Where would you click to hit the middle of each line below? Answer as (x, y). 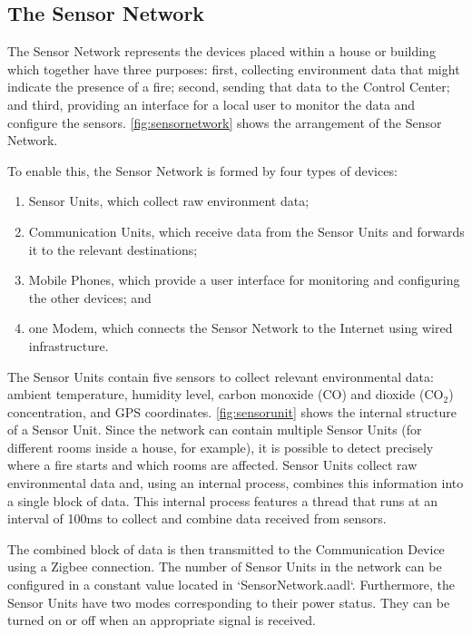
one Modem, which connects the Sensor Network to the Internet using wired (241, 328)
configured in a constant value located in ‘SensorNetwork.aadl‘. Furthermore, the (231, 585)
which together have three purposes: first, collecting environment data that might (234, 68)
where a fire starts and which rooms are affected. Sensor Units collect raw (212, 465)
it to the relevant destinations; (113, 249)
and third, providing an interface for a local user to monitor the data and (211, 104)
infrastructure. (69, 345)
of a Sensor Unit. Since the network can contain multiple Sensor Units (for (215, 430)
